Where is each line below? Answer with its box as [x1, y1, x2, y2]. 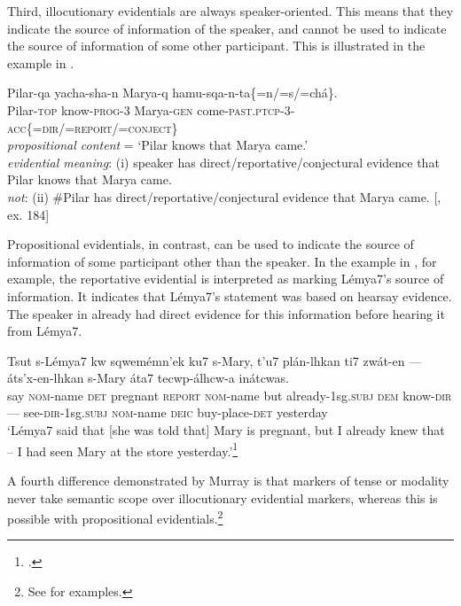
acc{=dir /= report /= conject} [7, 118, 178, 136]
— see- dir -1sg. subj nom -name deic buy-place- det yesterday [7, 403, 328, 422]
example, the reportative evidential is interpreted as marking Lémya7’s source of [7, 269, 444, 288]
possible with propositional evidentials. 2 [7, 507, 223, 527]
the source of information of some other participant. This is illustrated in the [7, 36, 426, 55]
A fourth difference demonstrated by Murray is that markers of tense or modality [7, 470, 449, 489]
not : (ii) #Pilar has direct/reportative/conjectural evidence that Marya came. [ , [7, 187, 441, 206]
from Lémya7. [7, 322, 82, 340]
